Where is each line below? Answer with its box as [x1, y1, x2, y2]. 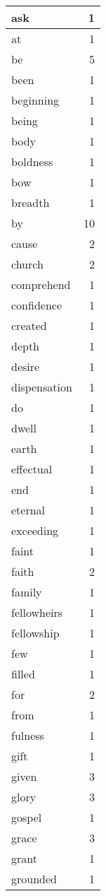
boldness [11, 153, 53, 170]
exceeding [11, 522, 59, 538]
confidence [11, 297, 62, 313]
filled [11, 666, 35, 682]
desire [11, 358, 40, 375]
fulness [11, 727, 44, 743]
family [11, 584, 42, 600]
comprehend [11, 276, 71, 293]
